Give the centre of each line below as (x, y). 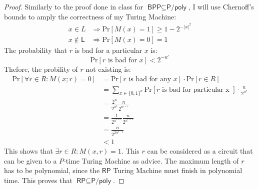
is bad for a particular (108, 50)
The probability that (36, 50)
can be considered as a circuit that (200, 150)
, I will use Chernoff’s (221, 6)
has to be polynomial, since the (52, 170)
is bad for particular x (196, 90)
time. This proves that (38, 180)
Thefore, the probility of (41, 69)
